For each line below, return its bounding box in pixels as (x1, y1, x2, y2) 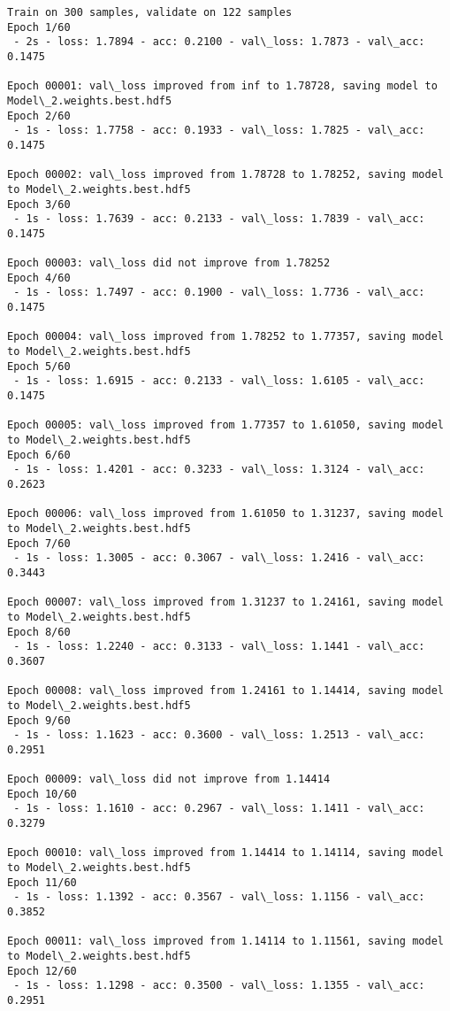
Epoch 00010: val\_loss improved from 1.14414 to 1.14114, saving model (7, 846, 444, 860)
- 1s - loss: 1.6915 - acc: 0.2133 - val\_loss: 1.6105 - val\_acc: (13, 374, 425, 388)
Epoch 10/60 (7, 787, 77, 800)
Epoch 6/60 (7, 448, 71, 461)
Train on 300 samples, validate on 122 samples (7, 6, 293, 19)
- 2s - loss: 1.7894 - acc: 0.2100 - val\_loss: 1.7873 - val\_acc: (13, 35, 425, 49)
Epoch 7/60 (7, 536, 71, 550)
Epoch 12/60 (7, 964, 77, 977)
